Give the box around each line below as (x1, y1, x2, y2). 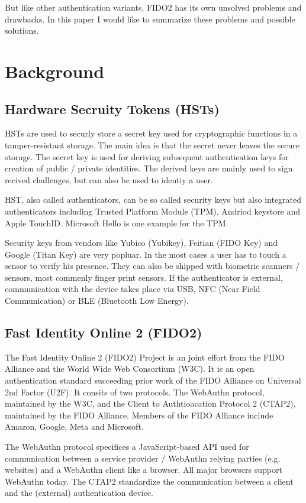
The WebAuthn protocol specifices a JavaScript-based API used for (5, 440, 249, 453)
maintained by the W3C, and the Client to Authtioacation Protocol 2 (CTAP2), (5, 397, 296, 410)
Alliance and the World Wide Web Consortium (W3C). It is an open (5, 362, 255, 375)
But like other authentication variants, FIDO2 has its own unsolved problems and (5, 1, 302, 13)
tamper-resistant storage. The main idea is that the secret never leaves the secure (5, 138, 300, 151)
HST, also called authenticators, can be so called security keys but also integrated (5, 193, 302, 206)
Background (5, 59, 105, 83)
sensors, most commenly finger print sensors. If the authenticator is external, (5, 271, 283, 283)
